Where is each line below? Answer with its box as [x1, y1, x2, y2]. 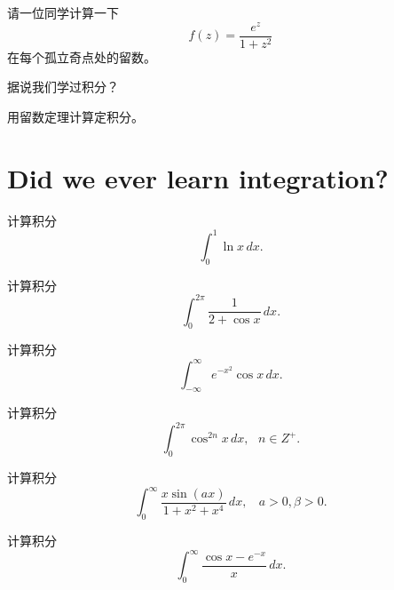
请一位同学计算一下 [7, 4, 119, 21]
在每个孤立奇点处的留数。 [7, 47, 156, 66]
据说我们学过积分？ [7, 77, 119, 96]
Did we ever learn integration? [7, 159, 389, 195]
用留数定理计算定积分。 [7, 107, 144, 125]
